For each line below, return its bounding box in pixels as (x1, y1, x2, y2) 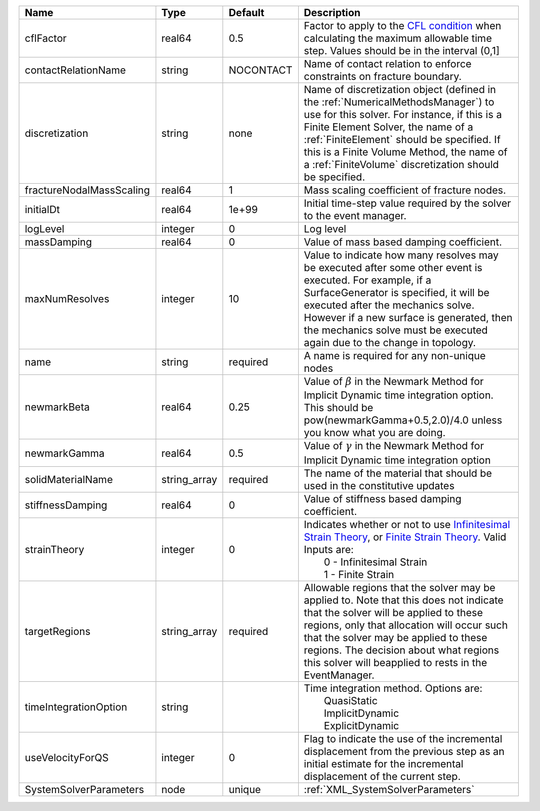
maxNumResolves (24, 292, 110, 305)
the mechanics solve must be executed (303, 323, 489, 337)
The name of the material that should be (303, 466, 493, 480)
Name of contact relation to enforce (303, 57, 472, 70)
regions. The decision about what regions (303, 643, 500, 657)
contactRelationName (24, 63, 127, 77)
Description (303, 6, 361, 19)
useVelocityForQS (24, 750, 109, 764)
